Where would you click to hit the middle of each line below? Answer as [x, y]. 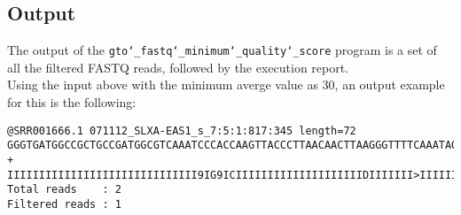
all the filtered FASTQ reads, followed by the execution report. [178, 67]
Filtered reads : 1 [64, 204]
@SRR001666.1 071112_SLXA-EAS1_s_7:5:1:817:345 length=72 [182, 131]
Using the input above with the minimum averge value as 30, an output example [226, 84]
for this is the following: [72, 102]
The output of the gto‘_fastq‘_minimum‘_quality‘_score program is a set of [222, 50]
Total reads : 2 [64, 190]
